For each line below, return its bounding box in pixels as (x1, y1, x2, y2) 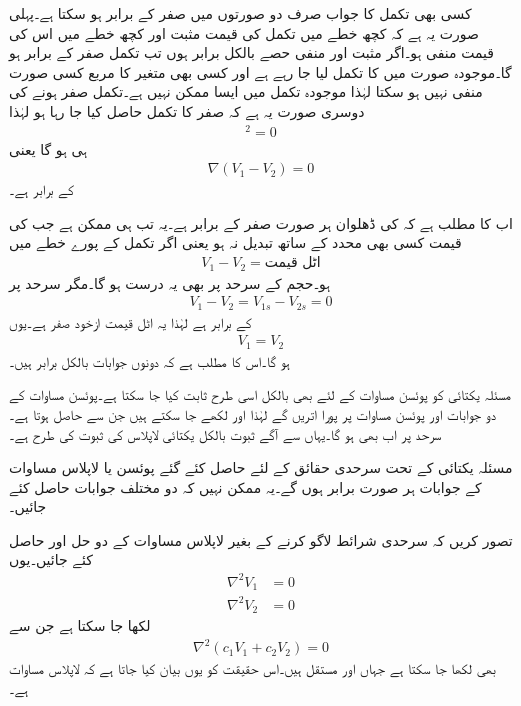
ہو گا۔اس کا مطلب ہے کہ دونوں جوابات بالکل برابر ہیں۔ (9, 350, 291, 371)
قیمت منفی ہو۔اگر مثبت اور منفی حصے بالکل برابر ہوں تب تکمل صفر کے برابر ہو (9, 42, 494, 63)
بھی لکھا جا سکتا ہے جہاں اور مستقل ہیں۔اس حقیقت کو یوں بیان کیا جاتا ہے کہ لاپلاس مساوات (9, 658, 496, 679)
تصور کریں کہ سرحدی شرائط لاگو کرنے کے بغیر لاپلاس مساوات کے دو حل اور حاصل (9, 529, 513, 550)
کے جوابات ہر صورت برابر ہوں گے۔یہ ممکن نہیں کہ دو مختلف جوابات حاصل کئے (9, 476, 482, 497)
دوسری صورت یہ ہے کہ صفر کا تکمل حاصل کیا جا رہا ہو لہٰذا (9, 100, 365, 121)
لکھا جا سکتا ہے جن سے (9, 615, 151, 636)
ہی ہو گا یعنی (9, 138, 88, 159)
